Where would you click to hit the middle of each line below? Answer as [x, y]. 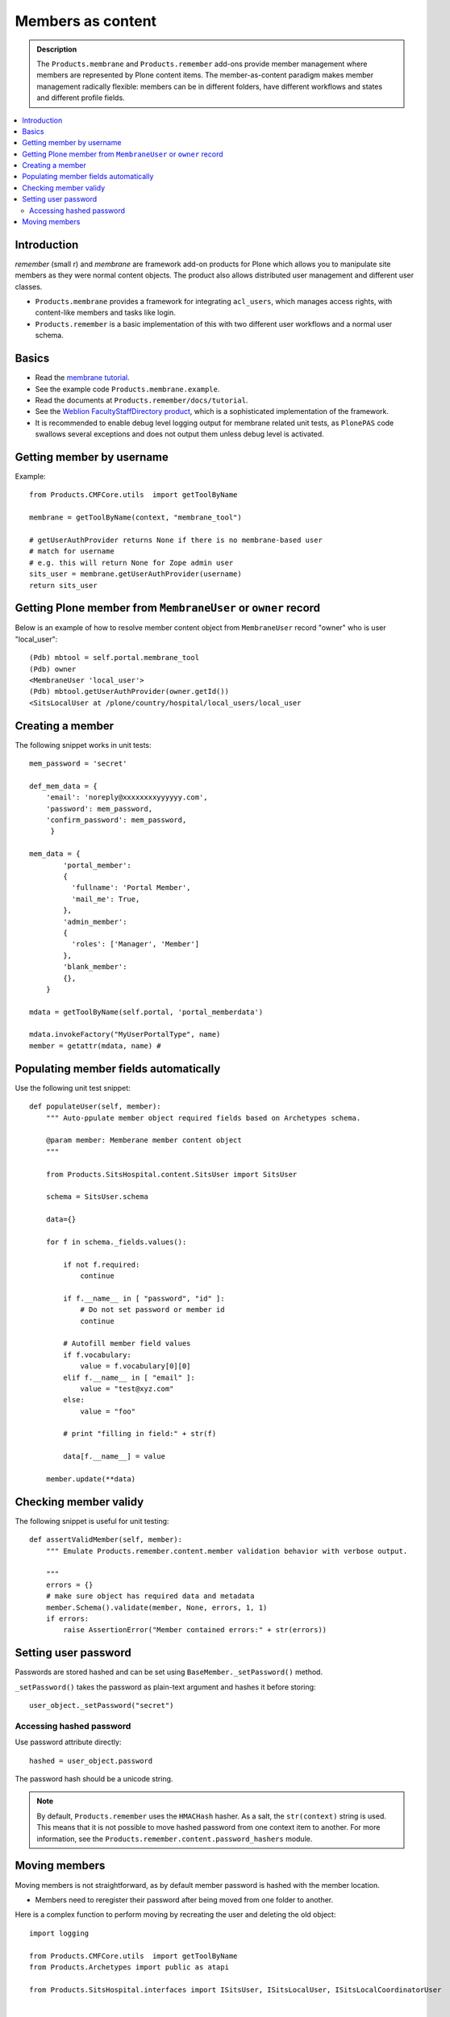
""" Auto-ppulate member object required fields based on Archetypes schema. [203, 1118]
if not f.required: [102, 1264]
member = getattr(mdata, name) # [95, 1046]
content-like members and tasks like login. [106, 313]
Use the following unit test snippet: [73, 1088]
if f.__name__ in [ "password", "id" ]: [144, 1298]
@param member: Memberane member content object [144, 1140]
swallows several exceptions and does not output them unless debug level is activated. [179, 434]
